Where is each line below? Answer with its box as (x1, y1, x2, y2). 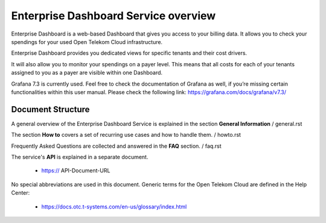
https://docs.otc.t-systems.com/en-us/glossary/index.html (41, 203, 187, 210)
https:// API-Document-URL (41, 167, 110, 174)
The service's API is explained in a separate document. (11, 153, 149, 160)
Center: (11, 189, 30, 196)
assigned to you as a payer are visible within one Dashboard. (11, 69, 163, 77)
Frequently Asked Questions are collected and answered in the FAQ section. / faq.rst (11, 142, 222, 149)
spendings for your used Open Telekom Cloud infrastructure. (11, 38, 163, 45)
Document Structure (11, 104, 90, 115)
